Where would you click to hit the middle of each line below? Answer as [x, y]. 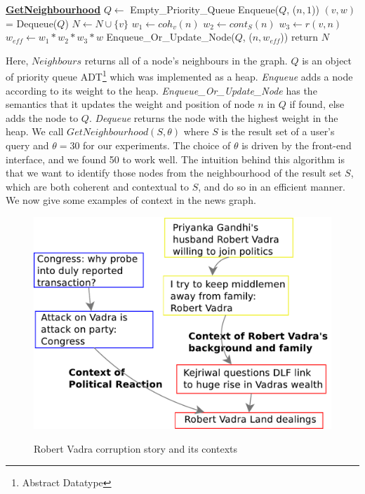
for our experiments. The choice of [157, 145]
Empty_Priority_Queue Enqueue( [205, 9]
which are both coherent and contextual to [98, 186]
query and [27, 145]
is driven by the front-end [297, 145]
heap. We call [35, 131]
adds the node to [42, 117]
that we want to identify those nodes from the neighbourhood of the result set [174, 173]
